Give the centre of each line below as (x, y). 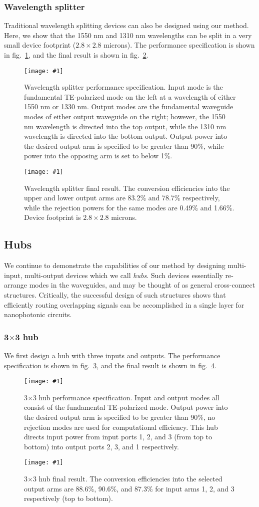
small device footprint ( (40, 45)
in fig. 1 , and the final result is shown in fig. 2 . (76, 55)
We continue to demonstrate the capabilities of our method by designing (115, 265)
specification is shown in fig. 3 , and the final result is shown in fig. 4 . (110, 365)
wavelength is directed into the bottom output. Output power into (126, 136)
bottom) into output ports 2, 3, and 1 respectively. (101, 446)
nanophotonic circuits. (38, 314)
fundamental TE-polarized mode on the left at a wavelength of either (130, 96)
